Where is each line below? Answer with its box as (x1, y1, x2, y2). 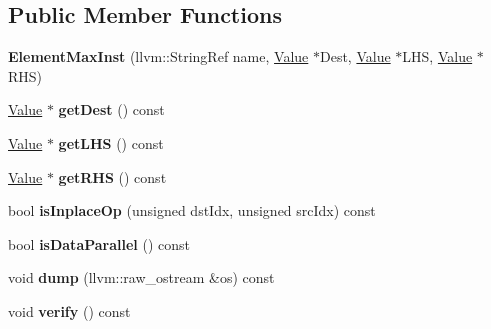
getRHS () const (58, 166, 167, 187)
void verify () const (8, 300, 131, 321)
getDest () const (58, 99, 165, 120)
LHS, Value (402, 46, 473, 67)
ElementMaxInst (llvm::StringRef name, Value (8, 46, 309, 67)
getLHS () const (58, 132, 164, 153)
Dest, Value (319, 46, 391, 67)
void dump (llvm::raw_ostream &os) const (8, 267, 275, 288)
